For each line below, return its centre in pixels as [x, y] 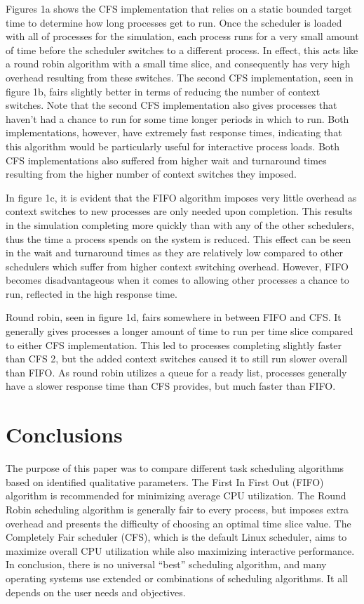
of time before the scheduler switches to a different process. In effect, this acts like [182, 50]
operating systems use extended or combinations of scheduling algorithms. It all [177, 578]
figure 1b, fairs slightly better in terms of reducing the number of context [163, 91]
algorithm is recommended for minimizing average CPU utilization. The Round [176, 495]
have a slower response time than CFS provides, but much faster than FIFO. [171, 386]
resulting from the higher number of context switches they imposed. [151, 174]
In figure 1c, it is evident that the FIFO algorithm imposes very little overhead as [181, 197]
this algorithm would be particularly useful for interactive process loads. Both [173, 146]
